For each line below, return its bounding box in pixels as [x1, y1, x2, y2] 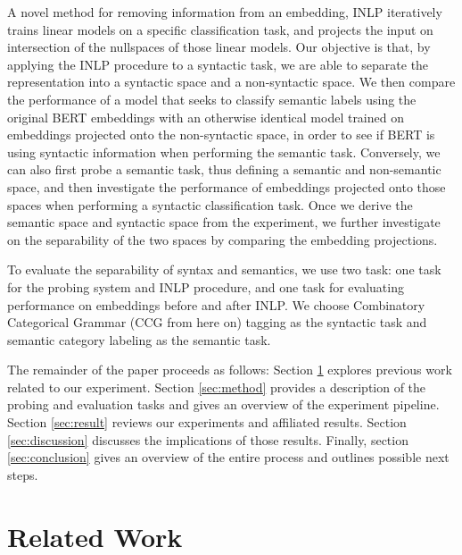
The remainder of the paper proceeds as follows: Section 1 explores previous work [7, 360, 452, 379]
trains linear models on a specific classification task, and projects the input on [7, 20, 433, 38]
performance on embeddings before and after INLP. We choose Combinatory [7, 295, 425, 314]
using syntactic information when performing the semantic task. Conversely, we [7, 142, 441, 161]
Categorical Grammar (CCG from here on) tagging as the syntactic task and [7, 313, 427, 332]
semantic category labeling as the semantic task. [7, 330, 271, 349]
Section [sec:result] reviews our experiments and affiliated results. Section [7, 413, 407, 432]
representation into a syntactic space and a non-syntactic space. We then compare [7, 72, 456, 91]
